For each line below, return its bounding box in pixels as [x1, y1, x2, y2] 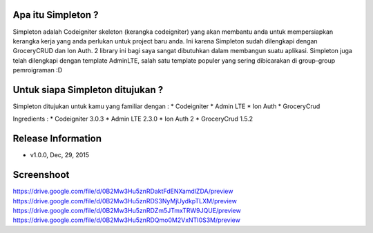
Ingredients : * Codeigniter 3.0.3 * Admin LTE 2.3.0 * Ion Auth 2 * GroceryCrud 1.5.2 [12, 114, 254, 123]
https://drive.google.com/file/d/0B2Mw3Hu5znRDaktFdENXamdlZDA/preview [12, 187, 233, 196]
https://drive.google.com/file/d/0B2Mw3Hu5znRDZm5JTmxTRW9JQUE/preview [12, 206, 241, 214]
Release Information [12, 133, 102, 145]
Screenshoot [12, 169, 70, 181]
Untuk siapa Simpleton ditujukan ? [12, 83, 164, 96]
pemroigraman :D [12, 66, 63, 74]
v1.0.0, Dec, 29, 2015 [30, 151, 90, 159]
